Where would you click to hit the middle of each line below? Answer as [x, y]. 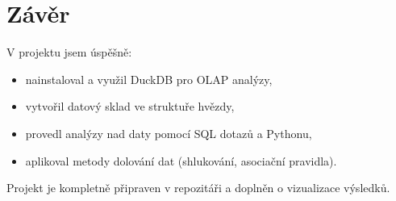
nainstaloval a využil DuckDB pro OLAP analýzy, [149, 79]
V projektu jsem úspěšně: [69, 52]
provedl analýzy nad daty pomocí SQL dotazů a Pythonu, [169, 133]
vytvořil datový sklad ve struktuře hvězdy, [130, 106]
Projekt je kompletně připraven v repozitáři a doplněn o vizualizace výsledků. [198, 188]
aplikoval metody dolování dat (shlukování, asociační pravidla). [181, 160]
